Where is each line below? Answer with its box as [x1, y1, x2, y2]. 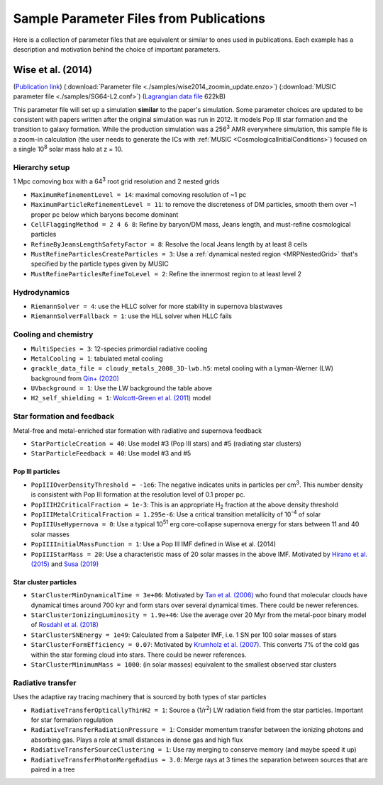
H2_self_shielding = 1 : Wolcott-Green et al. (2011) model [30, 394, 211, 402]
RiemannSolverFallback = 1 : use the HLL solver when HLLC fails [30, 312, 232, 320]
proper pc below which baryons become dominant [30, 210, 179, 219]
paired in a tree [30, 765, 76, 774]
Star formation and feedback [13, 412, 115, 422]
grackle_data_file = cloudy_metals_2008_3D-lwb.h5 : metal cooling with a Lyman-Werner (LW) [30, 364, 333, 373]
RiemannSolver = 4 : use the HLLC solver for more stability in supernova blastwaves [30, 302, 283, 310]
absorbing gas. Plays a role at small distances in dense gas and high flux [30, 735, 243, 744]
